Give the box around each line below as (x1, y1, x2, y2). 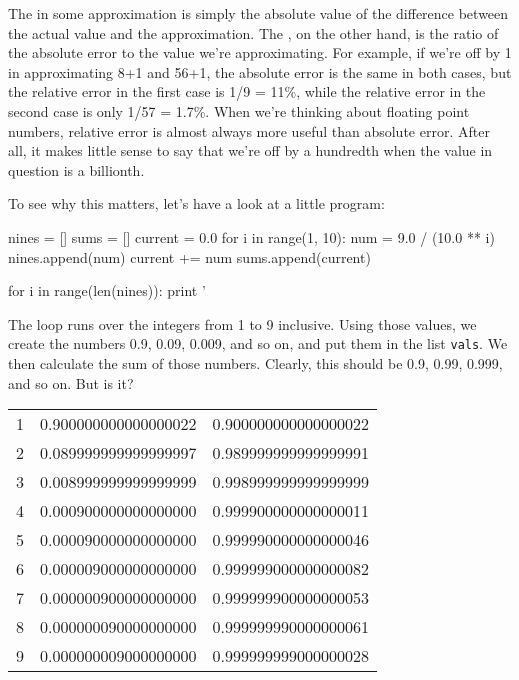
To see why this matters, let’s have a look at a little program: (8, 193, 385, 214)
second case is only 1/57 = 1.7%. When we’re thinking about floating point (8, 100, 470, 121)
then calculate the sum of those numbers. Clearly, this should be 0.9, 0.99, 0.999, (8, 352, 503, 373)
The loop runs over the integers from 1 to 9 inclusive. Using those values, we (8, 313, 477, 334)
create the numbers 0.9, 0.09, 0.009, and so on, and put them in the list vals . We (8, 333, 508, 354)
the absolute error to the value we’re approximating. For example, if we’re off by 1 (8, 42, 512, 63)
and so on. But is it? (8, 372, 134, 393)
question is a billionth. (8, 159, 145, 180)
